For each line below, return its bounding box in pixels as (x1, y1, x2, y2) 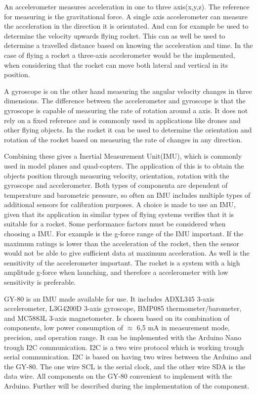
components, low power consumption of (4, 322, 123, 333)
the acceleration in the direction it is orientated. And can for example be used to (4, 21, 249, 31)
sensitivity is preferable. (4, 277, 76, 287)
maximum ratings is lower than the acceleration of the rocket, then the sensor (4, 238, 240, 248)
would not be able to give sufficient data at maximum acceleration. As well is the (4, 248, 250, 258)
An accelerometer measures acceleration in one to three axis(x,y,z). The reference (4, 1, 250, 11)
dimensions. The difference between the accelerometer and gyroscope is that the (4, 95, 246, 106)
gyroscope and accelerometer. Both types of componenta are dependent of (4, 180, 228, 190)
